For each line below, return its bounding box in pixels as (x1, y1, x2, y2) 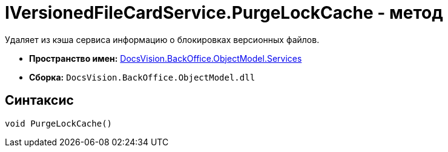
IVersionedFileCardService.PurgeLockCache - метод (5, 2, 443, 23)
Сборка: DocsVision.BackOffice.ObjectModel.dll (29, 71, 255, 82)
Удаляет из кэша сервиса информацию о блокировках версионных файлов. (5, 34, 320, 45)
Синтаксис (5, 93, 74, 108)
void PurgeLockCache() (5, 118, 113, 128)
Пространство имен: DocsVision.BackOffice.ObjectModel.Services (29, 53, 302, 64)
